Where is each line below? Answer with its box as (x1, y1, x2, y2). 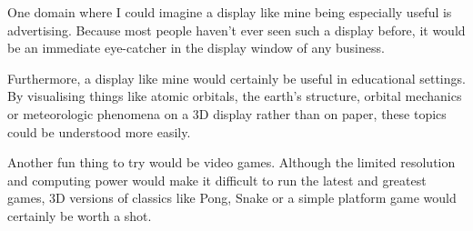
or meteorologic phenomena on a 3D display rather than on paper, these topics (7, 104, 447, 123)
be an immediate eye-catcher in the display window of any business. (7, 38, 385, 57)
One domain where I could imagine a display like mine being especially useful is (7, 3, 452, 21)
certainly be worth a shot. (7, 206, 152, 225)
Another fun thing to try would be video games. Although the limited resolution (7, 153, 456, 172)
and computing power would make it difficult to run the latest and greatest (7, 170, 427, 189)
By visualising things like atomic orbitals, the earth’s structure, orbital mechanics (7, 86, 462, 105)
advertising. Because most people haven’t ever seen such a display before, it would (7, 20, 466, 39)
